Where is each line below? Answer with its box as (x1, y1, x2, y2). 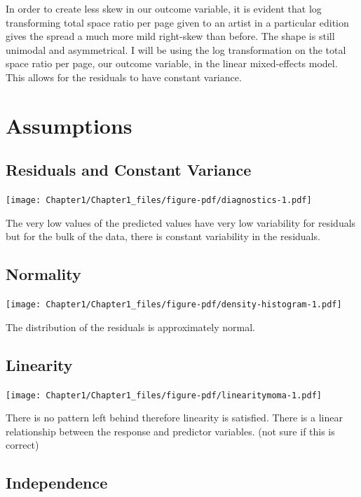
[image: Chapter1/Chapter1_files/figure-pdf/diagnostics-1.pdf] (6, 195, 312, 206)
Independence (6, 472, 108, 493)
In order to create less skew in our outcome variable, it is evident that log (6, 1, 322, 15)
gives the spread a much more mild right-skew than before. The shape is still (6, 29, 335, 43)
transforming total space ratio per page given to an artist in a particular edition (6, 15, 349, 29)
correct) (6, 437, 39, 452)
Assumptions (6, 111, 132, 139)
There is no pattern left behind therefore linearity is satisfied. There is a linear (6, 410, 343, 425)
